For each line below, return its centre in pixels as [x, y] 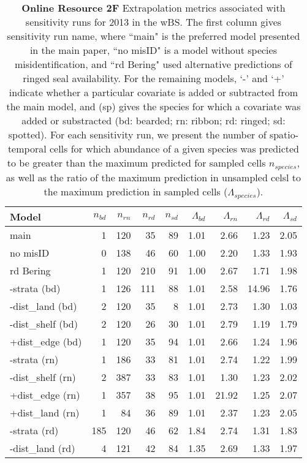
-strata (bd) [35, 288]
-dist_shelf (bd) [44, 323]
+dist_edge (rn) [45, 394]
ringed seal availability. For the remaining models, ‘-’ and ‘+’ [153, 78]
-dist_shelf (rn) [43, 377]
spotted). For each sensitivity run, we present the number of [137, 134]
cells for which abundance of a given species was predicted [174, 149]
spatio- [284, 134]
